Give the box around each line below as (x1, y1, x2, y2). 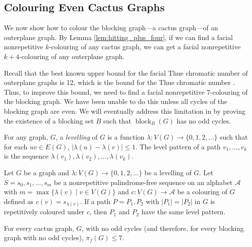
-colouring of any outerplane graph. (19, 51, 125, 61)
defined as (4, 196, 34, 206)
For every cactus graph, (4, 223, 74, 233)
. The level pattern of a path (135, 141, 221, 151)
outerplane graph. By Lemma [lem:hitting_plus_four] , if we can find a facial (4, 32, 233, 42)
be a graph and (23, 167, 69, 177)
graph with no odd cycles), (4, 232, 84, 243)
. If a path (80, 196, 111, 206)
